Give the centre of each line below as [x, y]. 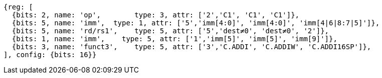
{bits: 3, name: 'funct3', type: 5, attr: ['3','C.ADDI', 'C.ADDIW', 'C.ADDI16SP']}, [192, 47]
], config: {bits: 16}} [50, 55]
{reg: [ [19, 7]
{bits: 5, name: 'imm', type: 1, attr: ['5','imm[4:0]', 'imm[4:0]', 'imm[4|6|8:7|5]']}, [196, 23]
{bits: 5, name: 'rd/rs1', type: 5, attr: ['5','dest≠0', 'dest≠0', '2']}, [170, 31]
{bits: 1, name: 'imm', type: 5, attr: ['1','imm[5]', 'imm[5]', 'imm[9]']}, [174, 39]
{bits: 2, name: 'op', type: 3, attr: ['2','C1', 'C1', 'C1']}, [156, 15]
